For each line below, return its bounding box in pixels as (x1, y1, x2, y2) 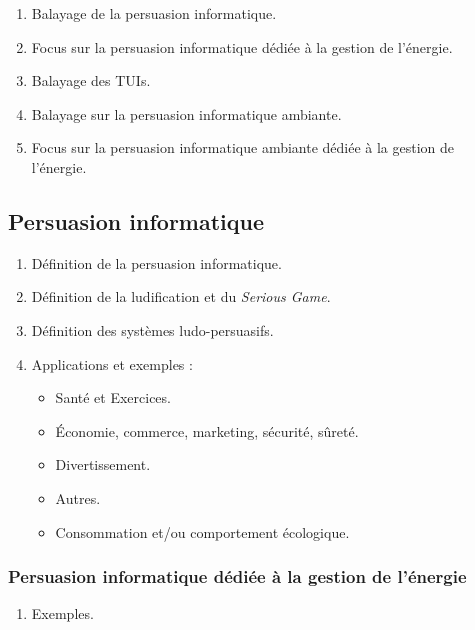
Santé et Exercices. (55, 387, 171, 408)
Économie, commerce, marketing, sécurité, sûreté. (55, 420, 359, 441)
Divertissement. (55, 454, 151, 475)
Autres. (55, 487, 101, 508)
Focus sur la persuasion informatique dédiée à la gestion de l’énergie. (31, 36, 453, 57)
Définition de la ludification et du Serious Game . (31, 286, 331, 307)
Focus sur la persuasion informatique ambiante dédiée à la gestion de (31, 137, 455, 158)
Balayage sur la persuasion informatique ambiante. (31, 103, 342, 124)
